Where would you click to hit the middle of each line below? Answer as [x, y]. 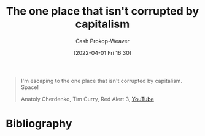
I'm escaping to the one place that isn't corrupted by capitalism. [101, 81]
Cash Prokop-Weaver [102, 41]
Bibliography [39, 124]
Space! [30, 87]
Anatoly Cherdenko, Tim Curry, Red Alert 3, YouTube [87, 99]
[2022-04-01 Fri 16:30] [102, 52]
